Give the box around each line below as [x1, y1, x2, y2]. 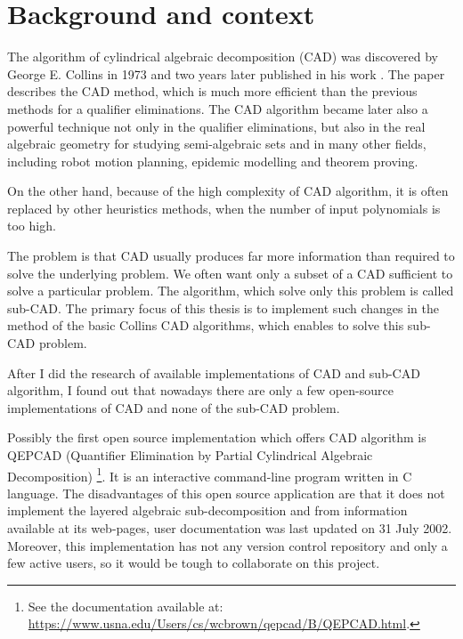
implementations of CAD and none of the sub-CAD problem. [7, 398, 340, 417]
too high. [7, 216, 56, 235]
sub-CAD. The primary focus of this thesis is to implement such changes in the [7, 298, 440, 317]
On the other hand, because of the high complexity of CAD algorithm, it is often [7, 182, 449, 200]
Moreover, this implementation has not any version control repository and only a [7, 536, 448, 554]
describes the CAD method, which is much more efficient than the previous [7, 82, 418, 101]
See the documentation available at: [28, 596, 223, 615]
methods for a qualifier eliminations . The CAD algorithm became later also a [7, 99, 428, 117]
